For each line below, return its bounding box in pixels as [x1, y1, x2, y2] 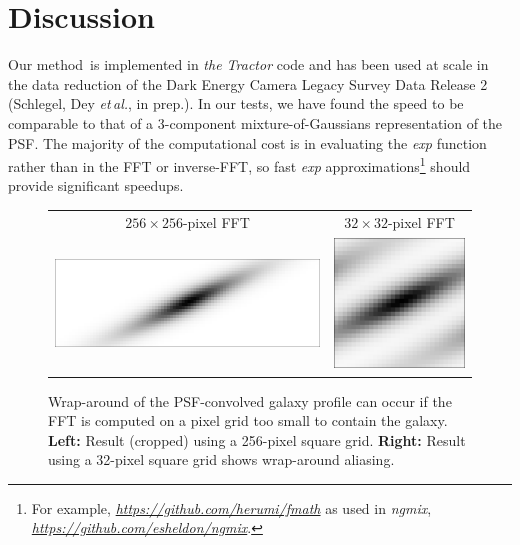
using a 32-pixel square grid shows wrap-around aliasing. [48, 449, 395, 470]
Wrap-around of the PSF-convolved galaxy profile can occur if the [48, 390, 452, 411]
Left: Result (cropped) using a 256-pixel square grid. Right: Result [48, 429, 466, 450]
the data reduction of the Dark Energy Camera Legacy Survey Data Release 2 [8, 73, 488, 94]
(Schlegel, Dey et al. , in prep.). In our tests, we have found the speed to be [8, 93, 464, 114]
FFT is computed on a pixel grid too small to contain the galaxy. [48, 410, 448, 431]
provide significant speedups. [8, 175, 184, 196]
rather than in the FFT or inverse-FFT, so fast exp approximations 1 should [8, 153, 471, 176]
